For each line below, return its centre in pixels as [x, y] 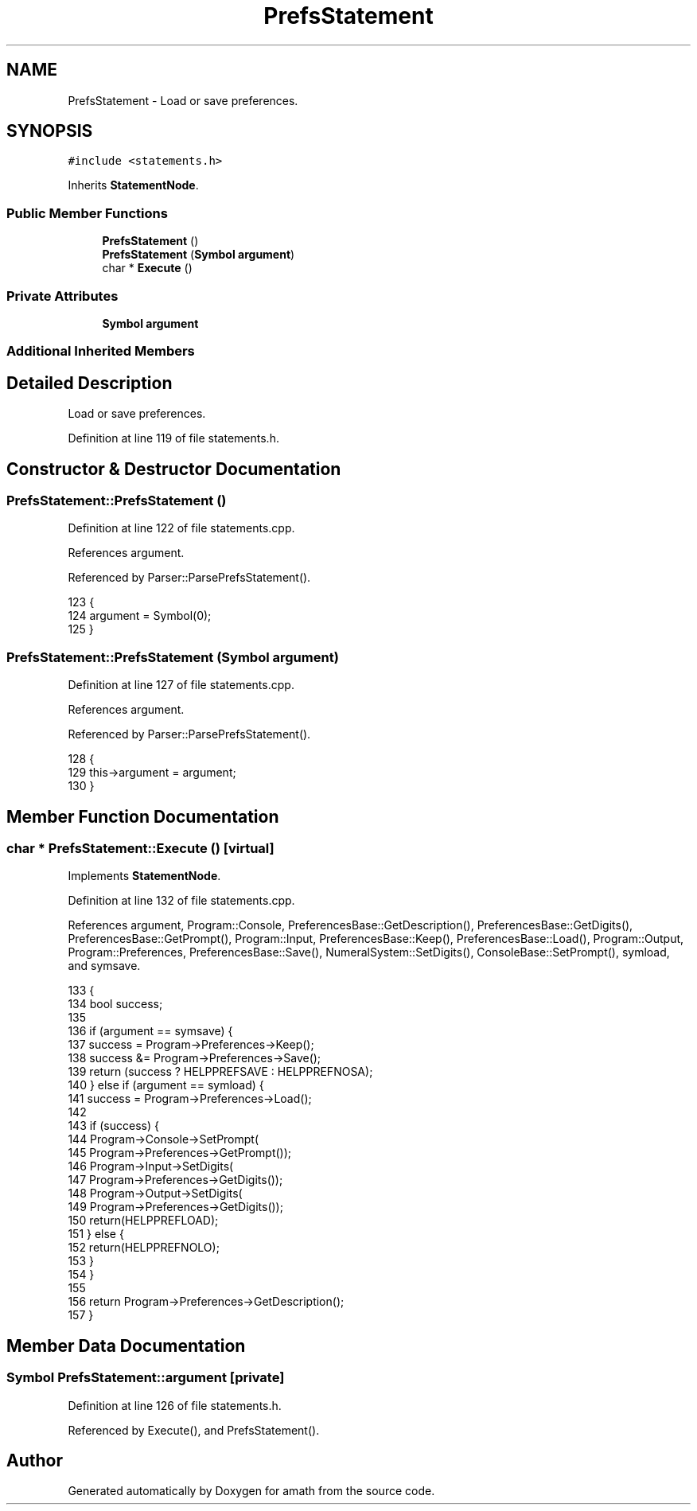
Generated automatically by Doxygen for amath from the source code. [251, 1491]
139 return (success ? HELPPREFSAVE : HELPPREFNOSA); [220, 1072]
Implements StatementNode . [144, 876]
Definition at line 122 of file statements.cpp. [181, 528]
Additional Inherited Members [101, 351]
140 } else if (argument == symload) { [166, 1085]
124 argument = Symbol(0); [140, 616]
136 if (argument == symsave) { [150, 1031]
